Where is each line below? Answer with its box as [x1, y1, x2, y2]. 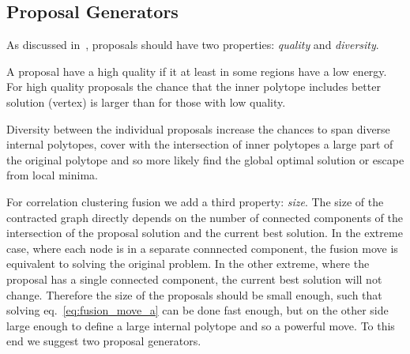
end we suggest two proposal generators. [6, 333, 201, 349]
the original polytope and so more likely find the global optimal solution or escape [6, 151, 404, 168]
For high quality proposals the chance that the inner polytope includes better [6, 78, 381, 95]
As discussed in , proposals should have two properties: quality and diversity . [6, 36, 379, 53]
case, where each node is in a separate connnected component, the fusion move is [6, 239, 398, 256]
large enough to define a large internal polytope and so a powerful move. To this [6, 317, 395, 333]
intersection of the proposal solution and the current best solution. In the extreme [6, 224, 403, 241]
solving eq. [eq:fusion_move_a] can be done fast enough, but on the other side [6, 302, 389, 318]
